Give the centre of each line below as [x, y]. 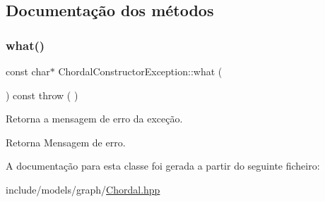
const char [28, 71]
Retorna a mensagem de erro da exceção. [94, 119]
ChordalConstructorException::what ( [140, 71]
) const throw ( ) [42, 95]
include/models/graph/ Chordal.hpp [83, 189]
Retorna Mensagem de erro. [66, 142]
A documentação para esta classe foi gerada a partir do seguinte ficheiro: [163, 166]
